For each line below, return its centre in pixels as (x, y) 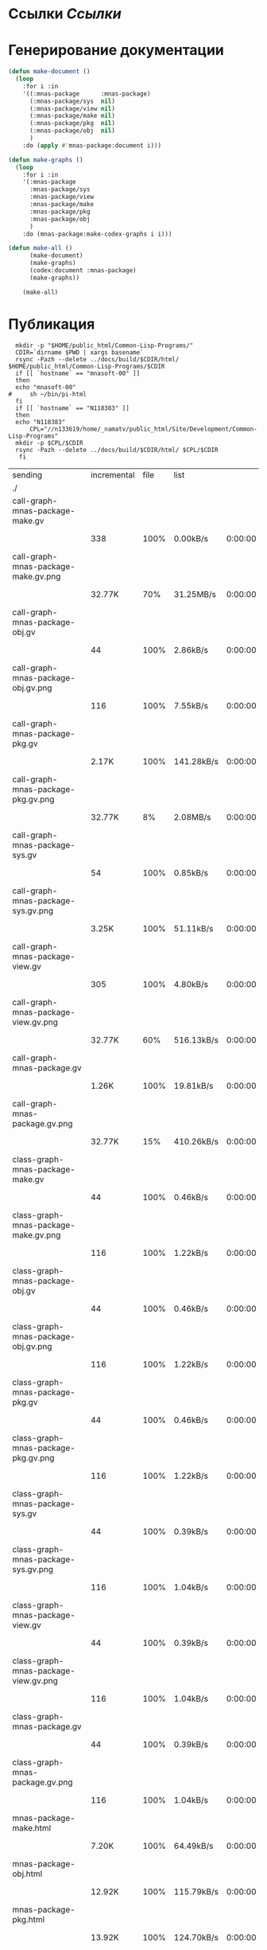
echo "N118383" (41, 422)
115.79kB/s (196, 1891)
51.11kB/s (193, 928)
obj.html (27, 1874)
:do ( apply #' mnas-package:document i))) (92, 145)
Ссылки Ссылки (65, 14)
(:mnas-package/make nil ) (72, 116)
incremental (112, 474)
